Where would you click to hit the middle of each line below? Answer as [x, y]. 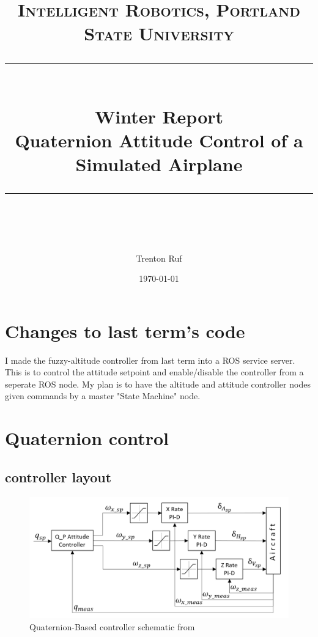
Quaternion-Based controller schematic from [112, 626]
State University [159, 33]
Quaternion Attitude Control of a [159, 140]
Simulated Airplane [159, 164]
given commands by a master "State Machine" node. [103, 396]
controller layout [58, 477]
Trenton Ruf [159, 258]
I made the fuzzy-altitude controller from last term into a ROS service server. [150, 360]
